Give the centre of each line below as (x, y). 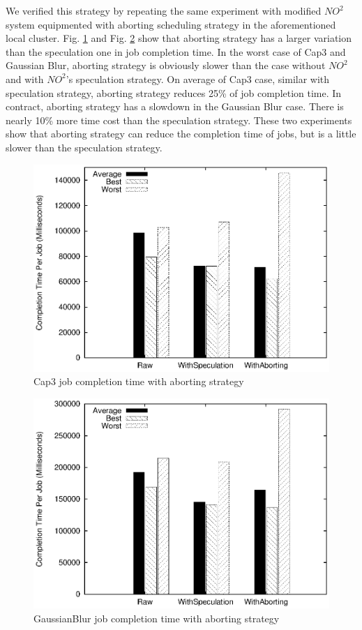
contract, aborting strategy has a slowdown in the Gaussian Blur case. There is (175, 106)
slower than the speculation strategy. (84, 147)
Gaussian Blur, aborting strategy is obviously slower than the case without (166, 65)
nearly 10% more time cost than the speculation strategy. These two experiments (179, 120)
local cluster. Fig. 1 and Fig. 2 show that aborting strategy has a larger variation (179, 38)
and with (25, 78)
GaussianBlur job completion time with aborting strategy (157, 618)
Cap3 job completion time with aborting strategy (139, 381)
